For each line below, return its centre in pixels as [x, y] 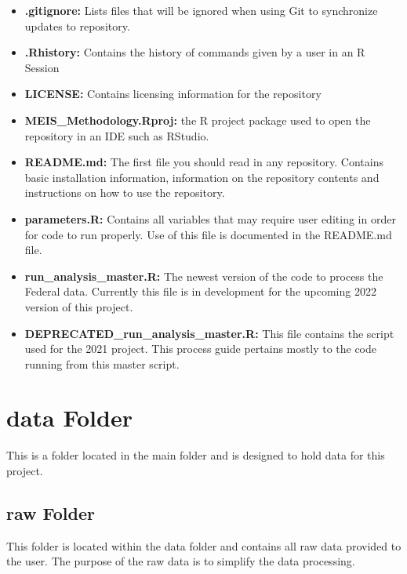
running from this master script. [102, 363]
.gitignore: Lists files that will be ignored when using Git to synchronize [201, 10]
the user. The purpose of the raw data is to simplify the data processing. [181, 561]
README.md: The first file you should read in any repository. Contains [204, 162]
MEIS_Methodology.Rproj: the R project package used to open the [198, 120]
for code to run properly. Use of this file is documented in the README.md [208, 234]
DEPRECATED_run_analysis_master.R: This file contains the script [209, 333]
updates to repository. [77, 25]
